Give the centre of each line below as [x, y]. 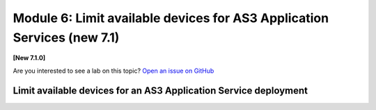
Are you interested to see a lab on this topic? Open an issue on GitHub [113, 71]
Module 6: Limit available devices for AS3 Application [171, 18]
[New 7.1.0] [29, 58]
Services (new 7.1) [66, 37]
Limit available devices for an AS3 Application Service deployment [160, 90]
